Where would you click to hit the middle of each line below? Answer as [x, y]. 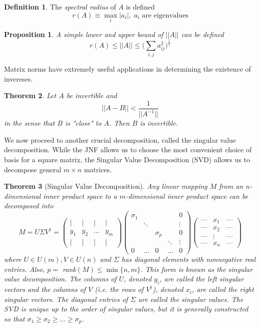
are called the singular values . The [191, 299]
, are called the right [223, 289]
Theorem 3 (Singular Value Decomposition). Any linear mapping [106, 186]
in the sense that [30, 123]
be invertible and [92, 95]
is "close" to [83, 123]
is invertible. [159, 123]
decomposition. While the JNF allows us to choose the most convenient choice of [128, 149]
